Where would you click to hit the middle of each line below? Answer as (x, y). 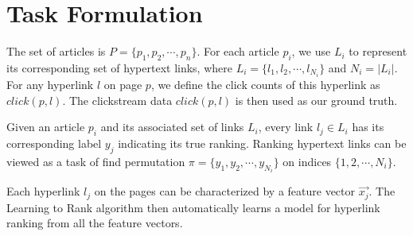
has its (368, 127)
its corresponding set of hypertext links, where (119, 67)
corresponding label (54, 143)
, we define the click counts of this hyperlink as (265, 85)
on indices (307, 161)
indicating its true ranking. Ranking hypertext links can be (262, 143)
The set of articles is (56, 51)
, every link (286, 127)
